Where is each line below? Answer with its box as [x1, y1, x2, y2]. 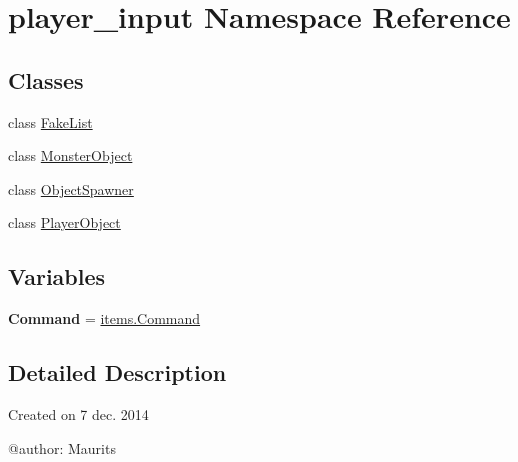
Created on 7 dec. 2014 [8, 403, 149, 424]
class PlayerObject [8, 212, 121, 233]
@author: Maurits [8, 437, 116, 458]
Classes [8, 64, 84, 95]
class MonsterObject [8, 145, 133, 166]
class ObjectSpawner [8, 178, 134, 199]
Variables [8, 261, 106, 292]
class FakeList [8, 111, 93, 132]
